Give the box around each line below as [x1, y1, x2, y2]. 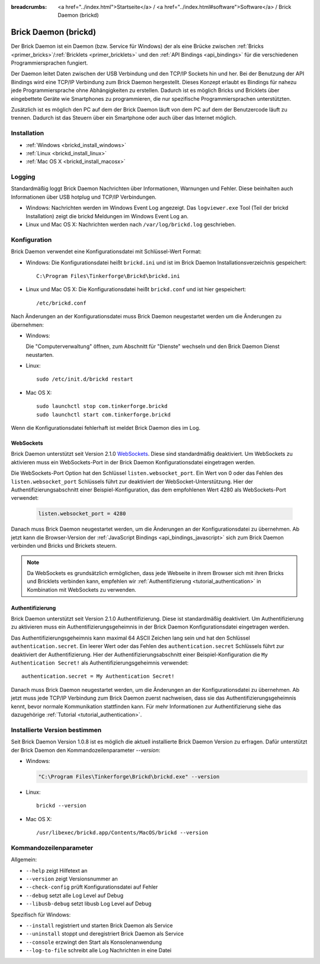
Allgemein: [11, 856, 37, 863]
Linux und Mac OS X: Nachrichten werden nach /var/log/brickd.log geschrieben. [25, 221, 236, 228]
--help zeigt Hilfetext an [25, 867, 88, 874]
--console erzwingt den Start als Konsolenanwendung [25, 939, 162, 946]
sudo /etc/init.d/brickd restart [36, 376, 133, 382]
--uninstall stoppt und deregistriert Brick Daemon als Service [25, 930, 184, 937]
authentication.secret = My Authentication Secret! [21, 673, 175, 680]
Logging [11, 173, 36, 181]
